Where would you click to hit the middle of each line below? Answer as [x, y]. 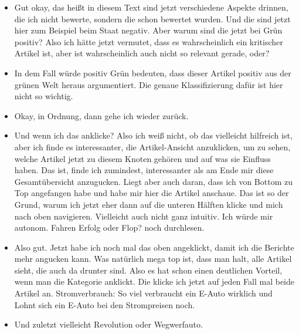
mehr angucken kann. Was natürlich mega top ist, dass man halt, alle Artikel [153, 259]
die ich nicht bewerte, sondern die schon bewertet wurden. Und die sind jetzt [152, 18]
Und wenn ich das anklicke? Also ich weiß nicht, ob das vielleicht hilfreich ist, [153, 135]
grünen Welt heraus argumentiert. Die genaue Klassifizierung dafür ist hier [149, 84]
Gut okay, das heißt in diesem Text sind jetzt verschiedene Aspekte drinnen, [151, 7]
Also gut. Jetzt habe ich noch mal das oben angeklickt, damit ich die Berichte [154, 247]
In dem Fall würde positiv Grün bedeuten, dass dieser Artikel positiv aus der [153, 72]
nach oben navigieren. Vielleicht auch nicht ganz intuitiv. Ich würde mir [144, 216]
